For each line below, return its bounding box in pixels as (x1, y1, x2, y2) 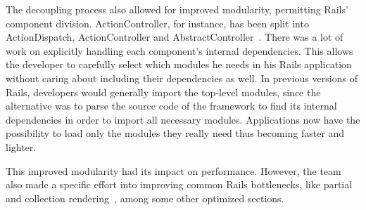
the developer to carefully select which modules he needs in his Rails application (6, 57, 352, 72)
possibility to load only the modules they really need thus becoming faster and (6, 126, 345, 140)
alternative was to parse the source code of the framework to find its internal (6, 98, 337, 113)
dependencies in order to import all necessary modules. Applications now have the (6, 112, 360, 126)
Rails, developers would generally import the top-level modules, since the (6, 84, 321, 99)
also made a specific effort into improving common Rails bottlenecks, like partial (6, 177, 353, 192)
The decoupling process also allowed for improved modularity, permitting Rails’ (6, 2, 348, 16)
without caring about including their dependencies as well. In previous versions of (6, 70, 358, 85)
